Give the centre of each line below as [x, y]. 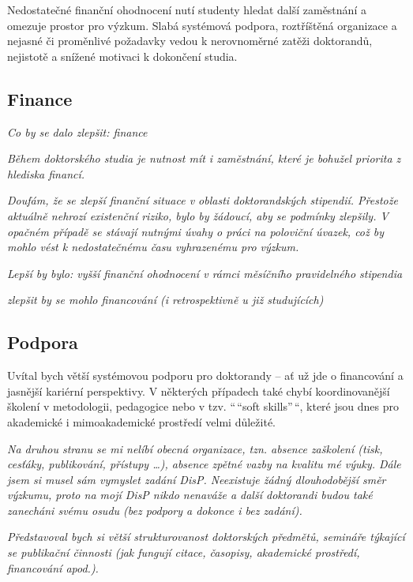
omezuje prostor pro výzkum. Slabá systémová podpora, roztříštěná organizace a [202, 25]
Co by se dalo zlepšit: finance [77, 131]
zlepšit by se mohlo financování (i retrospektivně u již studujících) [165, 300]
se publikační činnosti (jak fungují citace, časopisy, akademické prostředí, [184, 552]
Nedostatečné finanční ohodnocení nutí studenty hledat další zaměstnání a [187, 9]
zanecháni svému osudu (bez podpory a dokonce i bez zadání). [155, 510]
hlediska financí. [46, 173]
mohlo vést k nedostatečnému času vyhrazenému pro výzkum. [153, 247]
